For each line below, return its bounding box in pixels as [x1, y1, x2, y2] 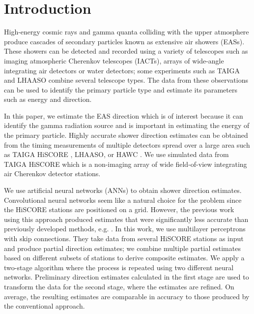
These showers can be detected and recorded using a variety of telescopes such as [4, 46, 248, 56]
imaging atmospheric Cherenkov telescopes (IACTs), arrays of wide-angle [4, 55, 224, 65]
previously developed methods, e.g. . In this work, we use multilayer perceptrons [4, 223, 246, 234]
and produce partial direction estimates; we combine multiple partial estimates [4, 243, 241, 253]
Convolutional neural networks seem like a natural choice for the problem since [4, 194, 242, 205]
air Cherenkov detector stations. [4, 168, 101, 179]
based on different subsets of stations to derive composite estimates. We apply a [4, 252, 245, 263]
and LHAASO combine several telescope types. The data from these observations [4, 75, 248, 85]
